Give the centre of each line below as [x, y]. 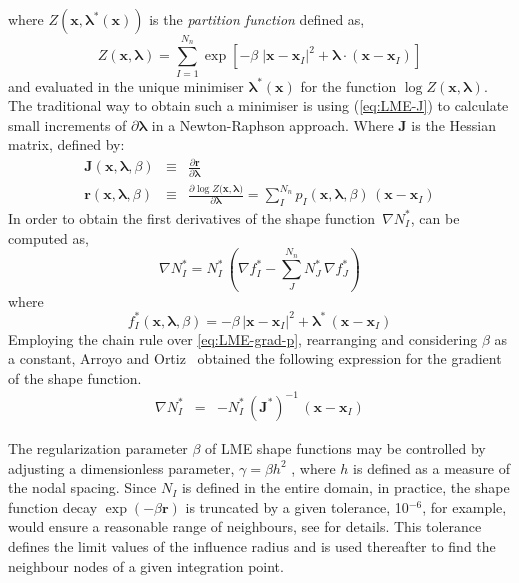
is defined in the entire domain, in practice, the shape [345, 487]
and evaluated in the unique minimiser [126, 85]
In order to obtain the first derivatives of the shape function [192, 217]
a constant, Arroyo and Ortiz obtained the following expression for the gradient [255, 358]
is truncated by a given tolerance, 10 [297, 506]
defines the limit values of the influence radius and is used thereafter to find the [252, 545]
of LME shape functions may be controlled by [345, 447]
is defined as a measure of [432, 467]
